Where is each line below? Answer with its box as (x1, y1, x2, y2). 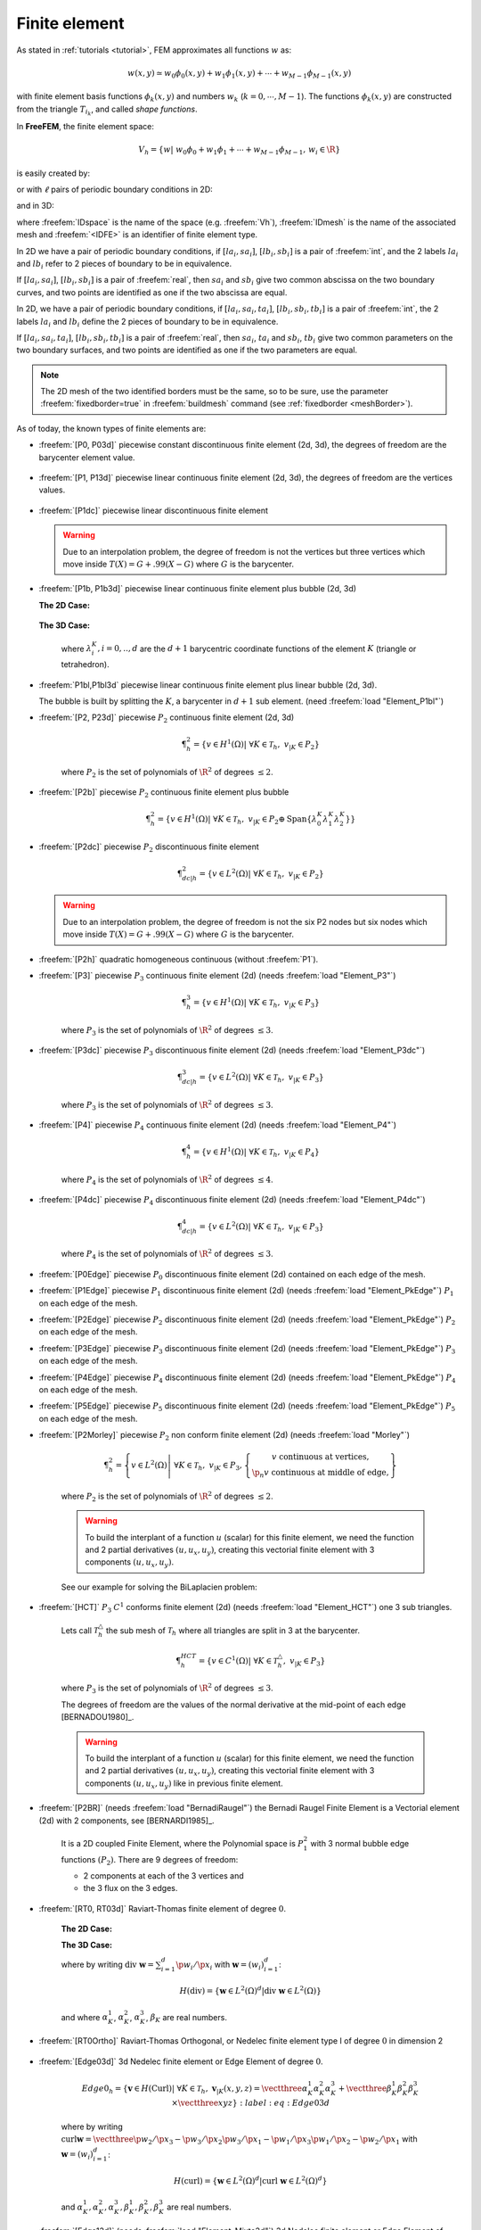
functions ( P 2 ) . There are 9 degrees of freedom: (61, 1854, 239, 1867)
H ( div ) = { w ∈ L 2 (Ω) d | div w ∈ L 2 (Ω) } (179, 1985, 322, 1996)
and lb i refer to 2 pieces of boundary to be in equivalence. (16, 258, 232, 271)
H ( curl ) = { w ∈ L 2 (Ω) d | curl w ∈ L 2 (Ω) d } (174, 2175, 328, 2185)
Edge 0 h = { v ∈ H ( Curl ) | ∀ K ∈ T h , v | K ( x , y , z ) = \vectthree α (81, 2083, 308, 2095)
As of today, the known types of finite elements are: (16, 423, 207, 434)
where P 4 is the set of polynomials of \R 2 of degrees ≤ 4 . (61, 1173, 273, 1186)
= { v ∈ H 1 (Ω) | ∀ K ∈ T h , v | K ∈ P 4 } (192, 1145, 320, 1159)
